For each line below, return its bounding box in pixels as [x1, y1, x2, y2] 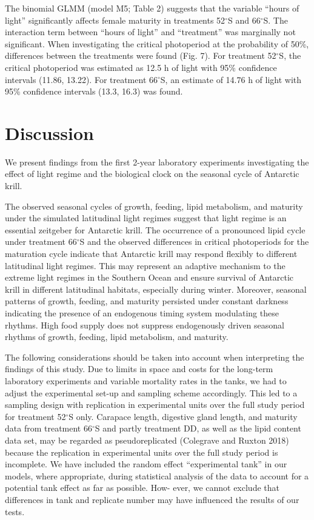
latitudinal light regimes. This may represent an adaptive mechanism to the [5, 259, 286, 272]
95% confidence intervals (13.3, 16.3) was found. [5, 85, 183, 98]
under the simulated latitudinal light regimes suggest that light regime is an [5, 212, 287, 224]
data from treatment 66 [5, 422, 92, 435]
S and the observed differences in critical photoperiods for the [79, 235, 309, 248]
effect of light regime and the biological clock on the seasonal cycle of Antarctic [5, 167, 299, 180]
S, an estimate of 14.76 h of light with [160, 73, 302, 85]
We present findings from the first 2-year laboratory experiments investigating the [5, 155, 309, 168]
